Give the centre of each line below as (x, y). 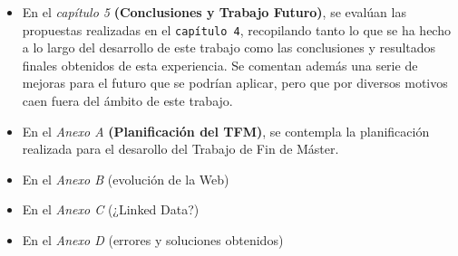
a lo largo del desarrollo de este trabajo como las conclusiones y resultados (229, 47)
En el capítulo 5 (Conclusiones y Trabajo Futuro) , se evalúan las (214, 12)
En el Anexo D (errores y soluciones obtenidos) (153, 240)
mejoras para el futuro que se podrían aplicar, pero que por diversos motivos (235, 83)
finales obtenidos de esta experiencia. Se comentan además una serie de (220, 65)
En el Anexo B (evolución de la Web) (126, 179)
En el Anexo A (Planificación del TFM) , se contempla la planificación (226, 131)
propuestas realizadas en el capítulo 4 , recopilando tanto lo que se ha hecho (236, 29)
